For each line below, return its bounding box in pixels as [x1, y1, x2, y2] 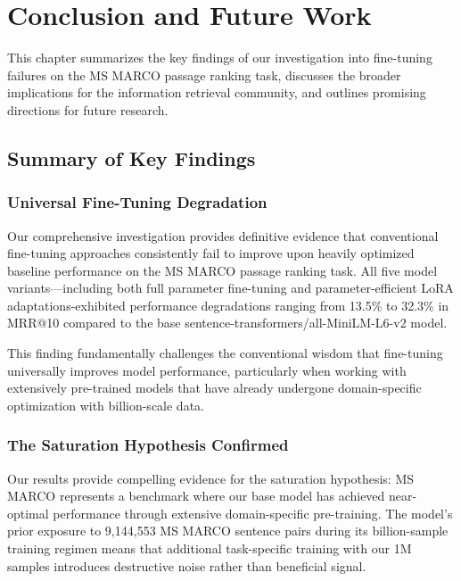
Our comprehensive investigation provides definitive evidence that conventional [7, 226, 439, 245]
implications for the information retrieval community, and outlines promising [7, 83, 426, 102]
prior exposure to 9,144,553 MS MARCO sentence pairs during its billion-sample [7, 521, 449, 540]
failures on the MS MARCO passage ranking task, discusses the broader [7, 65, 401, 84]
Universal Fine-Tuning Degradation [7, 191, 268, 213]
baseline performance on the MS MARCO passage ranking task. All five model [7, 261, 438, 279]
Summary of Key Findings [7, 144, 256, 171]
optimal [7, 503, 49, 522]
